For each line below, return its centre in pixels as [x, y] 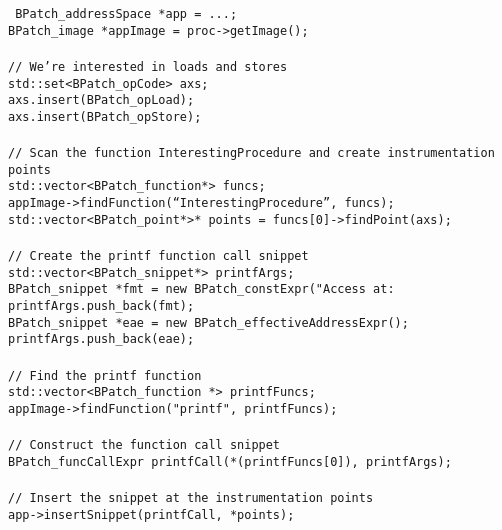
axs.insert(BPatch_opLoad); [101, 100]
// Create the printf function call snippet [158, 256]
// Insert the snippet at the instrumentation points [191, 498]
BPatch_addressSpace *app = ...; [126, 14]
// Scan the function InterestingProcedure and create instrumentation [251, 153]
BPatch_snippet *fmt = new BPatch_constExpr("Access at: [201, 289]
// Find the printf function [105, 375]
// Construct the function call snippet [144, 445]
